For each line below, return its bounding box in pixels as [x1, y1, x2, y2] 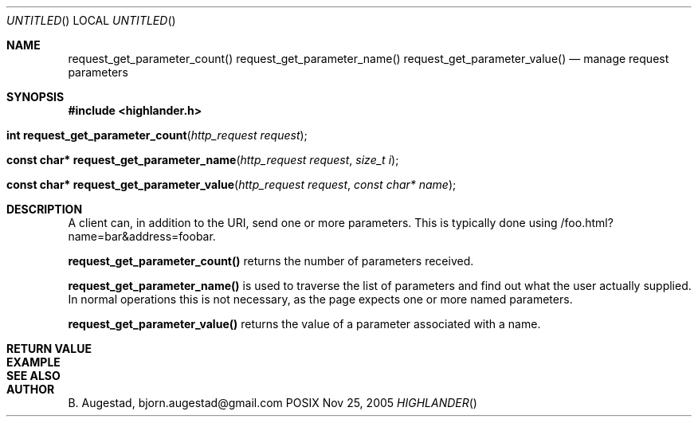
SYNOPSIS [6, 90, 65, 104]
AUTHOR [6, 382, 55, 396]
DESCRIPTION [6, 202, 83, 216]
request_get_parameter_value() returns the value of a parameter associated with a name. [68, 317, 541, 331]
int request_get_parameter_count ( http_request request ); [6, 128, 308, 142]
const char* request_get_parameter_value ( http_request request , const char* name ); [6, 178, 457, 191]
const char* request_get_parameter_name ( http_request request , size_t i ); [6, 153, 399, 166]
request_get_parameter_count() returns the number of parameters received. [68, 254, 474, 268]
